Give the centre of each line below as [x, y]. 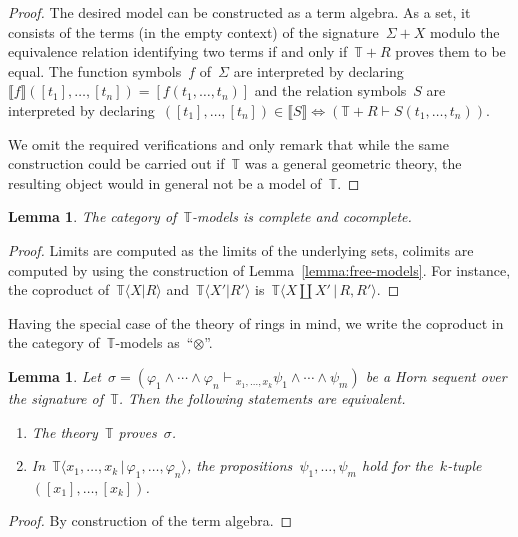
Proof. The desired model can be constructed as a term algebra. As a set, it [239, 12]
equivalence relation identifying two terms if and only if [178, 51]
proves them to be [450, 51]
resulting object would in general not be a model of [165, 182]
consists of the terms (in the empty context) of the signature [193, 31]
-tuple [464, 465]
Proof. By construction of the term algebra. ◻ [150, 520]
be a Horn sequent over [436, 375]
